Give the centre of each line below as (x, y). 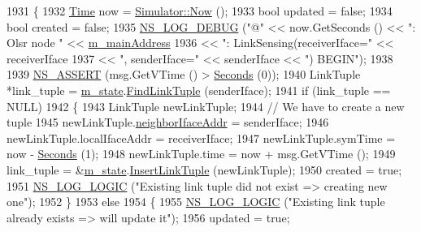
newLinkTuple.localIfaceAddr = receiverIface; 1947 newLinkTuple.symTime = (201, 137)
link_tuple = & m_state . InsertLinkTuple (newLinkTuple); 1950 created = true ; (204, 169)
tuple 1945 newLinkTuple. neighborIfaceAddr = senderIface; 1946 (168, 122)
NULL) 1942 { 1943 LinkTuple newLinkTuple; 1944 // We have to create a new (206, 106)
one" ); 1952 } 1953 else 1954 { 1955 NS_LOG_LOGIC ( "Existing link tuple (196, 202)
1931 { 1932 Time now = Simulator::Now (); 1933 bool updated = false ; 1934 (200, 11)
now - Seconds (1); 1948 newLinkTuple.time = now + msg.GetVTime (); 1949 (201, 154)
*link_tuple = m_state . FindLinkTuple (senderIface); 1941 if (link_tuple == (199, 90)
